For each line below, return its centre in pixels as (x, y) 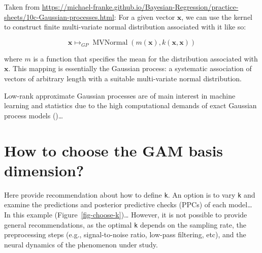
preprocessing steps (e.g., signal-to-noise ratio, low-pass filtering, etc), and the (125, 234)
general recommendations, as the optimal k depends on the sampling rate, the (125, 224)
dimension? (44, 170)
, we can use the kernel (217, 17)
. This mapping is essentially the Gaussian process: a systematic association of (130, 68)
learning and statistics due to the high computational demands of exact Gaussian (130, 105)
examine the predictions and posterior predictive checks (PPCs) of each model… (128, 204)
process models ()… (34, 115)
